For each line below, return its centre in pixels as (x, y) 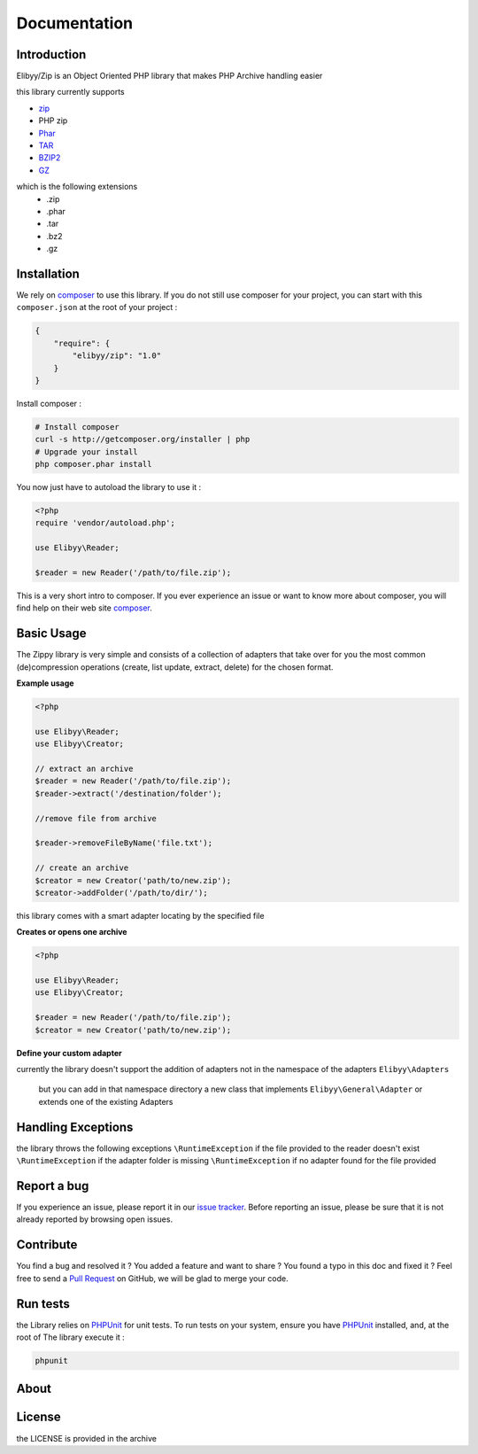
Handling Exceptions (75, 1127)
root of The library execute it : (71, 1337)
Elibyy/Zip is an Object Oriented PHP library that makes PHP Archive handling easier (170, 76)
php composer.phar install (93, 464)
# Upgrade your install (87, 451)
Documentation (75, 23)
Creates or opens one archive (72, 932)
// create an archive (82, 868)
